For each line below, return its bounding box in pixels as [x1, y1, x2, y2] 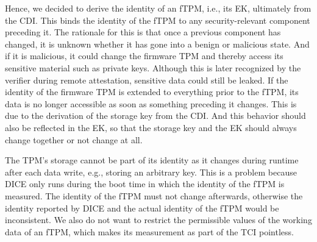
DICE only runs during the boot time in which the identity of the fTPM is [5, 177, 285, 190]
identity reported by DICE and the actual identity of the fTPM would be [5, 201, 279, 214]
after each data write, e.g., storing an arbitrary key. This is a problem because [5, 165, 297, 178]
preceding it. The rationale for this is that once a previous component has [5, 26, 281, 38]
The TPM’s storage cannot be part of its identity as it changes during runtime [5, 154, 299, 166]
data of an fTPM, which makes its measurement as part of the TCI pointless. [5, 225, 294, 238]
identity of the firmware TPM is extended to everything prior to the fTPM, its [5, 85, 299, 98]
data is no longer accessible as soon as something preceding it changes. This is [5, 97, 297, 110]
